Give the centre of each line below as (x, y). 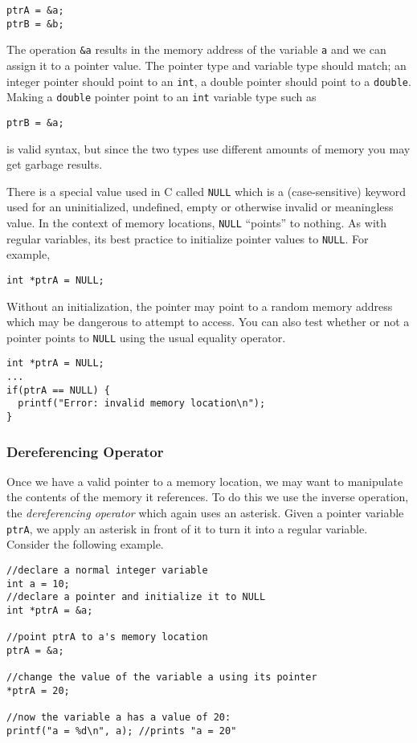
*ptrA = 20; (38, 690)
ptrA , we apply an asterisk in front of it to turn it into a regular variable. (187, 528)
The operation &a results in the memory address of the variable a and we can (196, 49)
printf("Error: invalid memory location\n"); (142, 404)
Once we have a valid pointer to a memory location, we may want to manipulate (205, 481)
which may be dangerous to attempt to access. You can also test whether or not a (208, 322)
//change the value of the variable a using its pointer (162, 678)
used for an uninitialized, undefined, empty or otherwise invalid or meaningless (200, 207)
